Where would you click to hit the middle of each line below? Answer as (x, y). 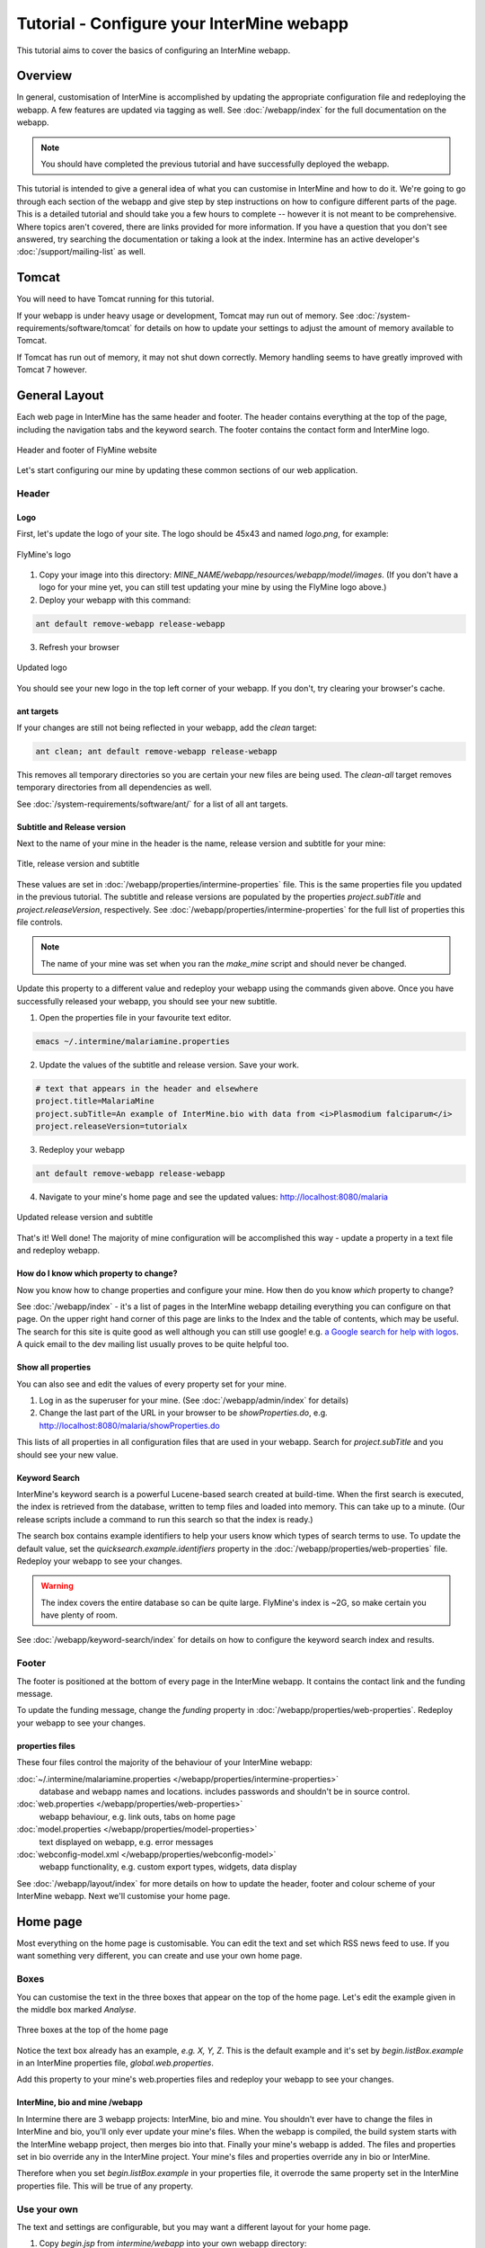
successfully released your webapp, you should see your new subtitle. (147, 1001)
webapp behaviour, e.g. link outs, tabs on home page (137, 1816)
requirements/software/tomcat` (75, 328)
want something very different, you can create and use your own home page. (159, 1956)
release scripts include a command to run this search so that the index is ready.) (165, 1519)
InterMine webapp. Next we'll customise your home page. (123, 1896)
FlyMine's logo (44, 554)
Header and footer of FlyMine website (87, 450)
